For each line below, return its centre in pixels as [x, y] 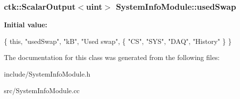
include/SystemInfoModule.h [47, 74]
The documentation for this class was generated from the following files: [112, 57]
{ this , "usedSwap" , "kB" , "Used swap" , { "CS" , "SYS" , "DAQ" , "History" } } [118, 41]
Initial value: [26, 25]
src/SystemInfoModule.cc [42, 90]
